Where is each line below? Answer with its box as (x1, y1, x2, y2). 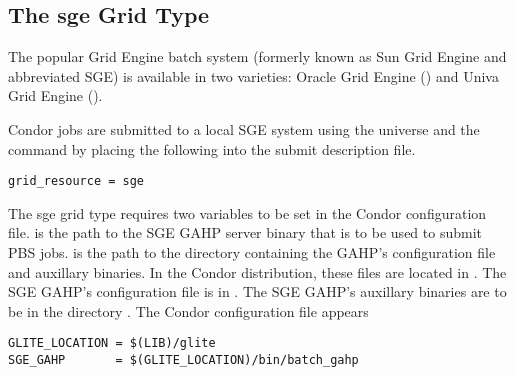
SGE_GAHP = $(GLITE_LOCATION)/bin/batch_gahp (8, 353, 359, 368)
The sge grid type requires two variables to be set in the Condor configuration (8, 202, 487, 223)
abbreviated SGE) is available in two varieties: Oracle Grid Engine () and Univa (8, 65, 499, 86)
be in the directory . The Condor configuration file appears (8, 300, 369, 321)
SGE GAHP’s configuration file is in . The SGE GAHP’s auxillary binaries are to (8, 281, 507, 302)
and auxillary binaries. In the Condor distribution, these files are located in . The (8, 261, 507, 282)
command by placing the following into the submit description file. (8, 138, 416, 159)
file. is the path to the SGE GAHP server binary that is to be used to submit (8, 222, 482, 243)
